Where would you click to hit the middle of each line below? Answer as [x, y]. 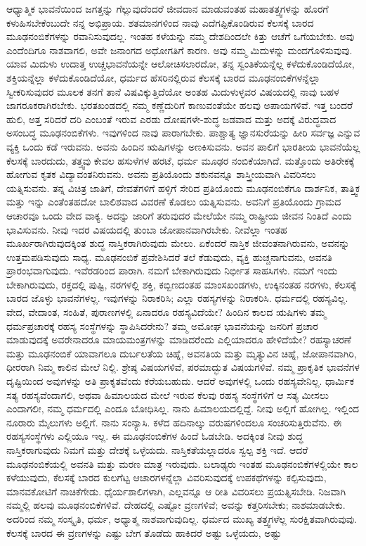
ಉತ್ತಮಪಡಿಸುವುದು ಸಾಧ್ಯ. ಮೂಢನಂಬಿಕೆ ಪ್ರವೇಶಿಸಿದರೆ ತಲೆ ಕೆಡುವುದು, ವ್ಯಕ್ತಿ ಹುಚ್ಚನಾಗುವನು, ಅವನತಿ [169, 256]
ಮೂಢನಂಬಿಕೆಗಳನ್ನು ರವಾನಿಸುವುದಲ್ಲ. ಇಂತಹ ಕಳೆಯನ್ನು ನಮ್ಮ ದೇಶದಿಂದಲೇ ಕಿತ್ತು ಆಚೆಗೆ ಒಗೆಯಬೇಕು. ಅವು [181, 36]
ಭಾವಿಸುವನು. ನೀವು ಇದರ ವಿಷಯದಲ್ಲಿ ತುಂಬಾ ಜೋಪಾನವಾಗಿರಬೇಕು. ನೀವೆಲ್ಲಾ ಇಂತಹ [147, 229]
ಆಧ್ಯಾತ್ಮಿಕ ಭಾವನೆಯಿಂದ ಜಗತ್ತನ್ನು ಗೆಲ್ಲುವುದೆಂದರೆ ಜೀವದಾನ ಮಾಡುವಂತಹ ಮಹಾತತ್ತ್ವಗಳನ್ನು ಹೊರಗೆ [168, 8]
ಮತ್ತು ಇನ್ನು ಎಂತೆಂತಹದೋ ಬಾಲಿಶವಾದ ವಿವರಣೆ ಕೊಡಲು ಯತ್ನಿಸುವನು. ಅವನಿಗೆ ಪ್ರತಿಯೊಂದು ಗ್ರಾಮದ [174, 202]
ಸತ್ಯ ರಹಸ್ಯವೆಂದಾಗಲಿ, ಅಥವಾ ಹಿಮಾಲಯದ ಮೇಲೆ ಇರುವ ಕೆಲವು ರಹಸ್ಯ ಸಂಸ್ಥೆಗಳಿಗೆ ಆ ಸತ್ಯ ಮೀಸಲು [168, 394]
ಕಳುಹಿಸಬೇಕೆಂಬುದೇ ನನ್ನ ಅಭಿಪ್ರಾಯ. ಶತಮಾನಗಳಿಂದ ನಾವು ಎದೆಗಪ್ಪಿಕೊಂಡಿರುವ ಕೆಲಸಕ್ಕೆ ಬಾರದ [160, 22]
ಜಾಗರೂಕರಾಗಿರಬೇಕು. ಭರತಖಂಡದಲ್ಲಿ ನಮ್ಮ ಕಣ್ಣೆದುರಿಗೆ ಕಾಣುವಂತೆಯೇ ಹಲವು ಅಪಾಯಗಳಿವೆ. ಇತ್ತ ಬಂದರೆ [180, 105]
